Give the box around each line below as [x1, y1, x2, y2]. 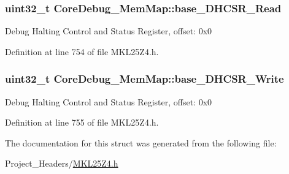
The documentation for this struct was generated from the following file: [5, 136, 277, 149]
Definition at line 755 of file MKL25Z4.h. [5, 116, 159, 129]
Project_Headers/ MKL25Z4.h [5, 157, 118, 170]
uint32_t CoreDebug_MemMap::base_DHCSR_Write [5, 71, 284, 86]
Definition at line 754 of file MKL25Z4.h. [5, 45, 159, 58]
